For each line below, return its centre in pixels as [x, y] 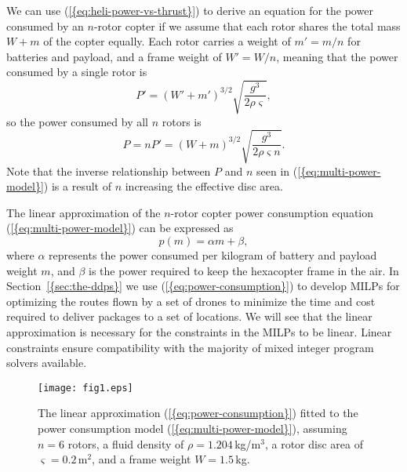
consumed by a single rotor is [77, 72]
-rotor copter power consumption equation [272, 212]
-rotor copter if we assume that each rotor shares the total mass [247, 25]
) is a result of [77, 186]
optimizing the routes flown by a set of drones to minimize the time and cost [191, 301]
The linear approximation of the [84, 212]
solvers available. [47, 363]
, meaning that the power [337, 56]
